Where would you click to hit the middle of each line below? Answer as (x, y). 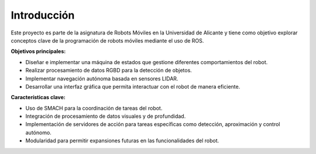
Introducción (43, 15)
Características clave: (38, 97)
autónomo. (39, 132)
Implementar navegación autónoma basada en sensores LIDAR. (102, 78)
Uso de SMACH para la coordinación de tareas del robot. (94, 108)
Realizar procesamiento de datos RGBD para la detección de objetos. (109, 71)
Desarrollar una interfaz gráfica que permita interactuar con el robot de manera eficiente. (133, 86)
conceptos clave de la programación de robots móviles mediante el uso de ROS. (107, 40)
